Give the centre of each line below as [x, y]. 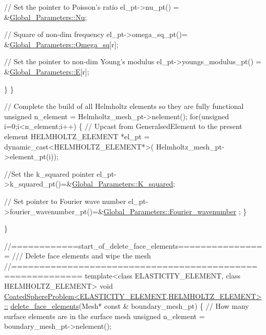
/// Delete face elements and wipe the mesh [81, 256]
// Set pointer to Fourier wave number [65, 201]
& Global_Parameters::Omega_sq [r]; [61, 44]
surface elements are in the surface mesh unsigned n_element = [104, 316]
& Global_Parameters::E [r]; [47, 71]
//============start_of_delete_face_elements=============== [133, 245]
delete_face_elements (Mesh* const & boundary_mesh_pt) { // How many [130, 306]
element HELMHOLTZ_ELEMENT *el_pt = [77, 136]
